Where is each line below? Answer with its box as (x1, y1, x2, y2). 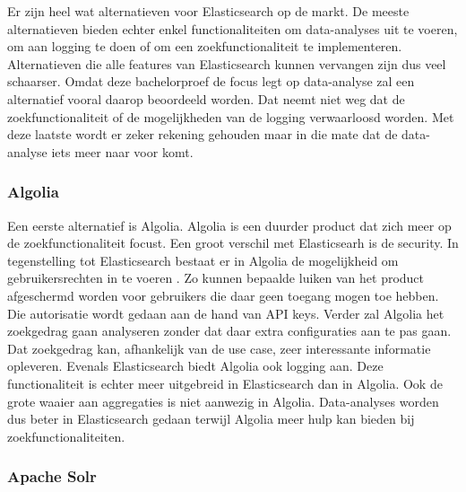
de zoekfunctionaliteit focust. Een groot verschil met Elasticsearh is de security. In (7, 233, 459, 252)
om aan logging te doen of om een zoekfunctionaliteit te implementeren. (7, 37, 402, 56)
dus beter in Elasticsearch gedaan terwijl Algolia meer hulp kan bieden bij (7, 409, 415, 428)
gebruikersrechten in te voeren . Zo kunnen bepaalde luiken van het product (7, 268, 425, 287)
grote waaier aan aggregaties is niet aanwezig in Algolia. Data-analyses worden (7, 391, 439, 410)
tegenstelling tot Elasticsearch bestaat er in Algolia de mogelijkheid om (7, 250, 399, 269)
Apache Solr (7, 465, 97, 488)
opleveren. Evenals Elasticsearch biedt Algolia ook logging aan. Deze (7, 356, 384, 375)
